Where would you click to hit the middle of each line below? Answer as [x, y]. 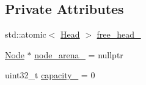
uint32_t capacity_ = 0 [50, 75]
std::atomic [26, 34]
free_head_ [119, 34]
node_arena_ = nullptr [79, 54]
